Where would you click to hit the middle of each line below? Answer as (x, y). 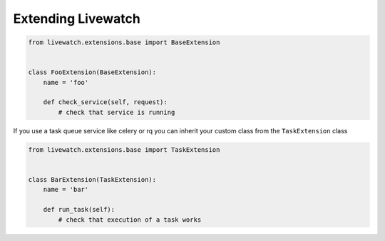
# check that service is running (117, 112)
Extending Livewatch (77, 19)
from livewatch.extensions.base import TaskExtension (124, 149)
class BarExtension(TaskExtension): (92, 180)
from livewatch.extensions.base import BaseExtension (124, 42)
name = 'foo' (66, 82)
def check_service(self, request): (105, 102)
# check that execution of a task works (130, 220)
